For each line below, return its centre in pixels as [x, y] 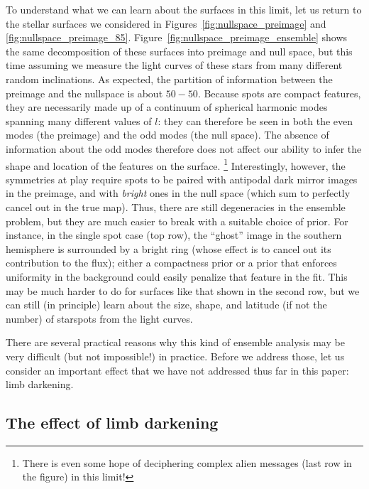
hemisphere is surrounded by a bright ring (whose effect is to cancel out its [169, 248]
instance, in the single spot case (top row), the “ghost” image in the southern [174, 235]
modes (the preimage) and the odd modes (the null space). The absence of [167, 135]
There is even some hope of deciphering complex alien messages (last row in [187, 462]
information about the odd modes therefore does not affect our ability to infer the [184, 148]
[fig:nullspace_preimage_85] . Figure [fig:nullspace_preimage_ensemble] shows [177, 37]
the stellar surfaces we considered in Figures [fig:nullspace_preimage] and [166, 23]
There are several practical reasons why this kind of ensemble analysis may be [175, 342]
